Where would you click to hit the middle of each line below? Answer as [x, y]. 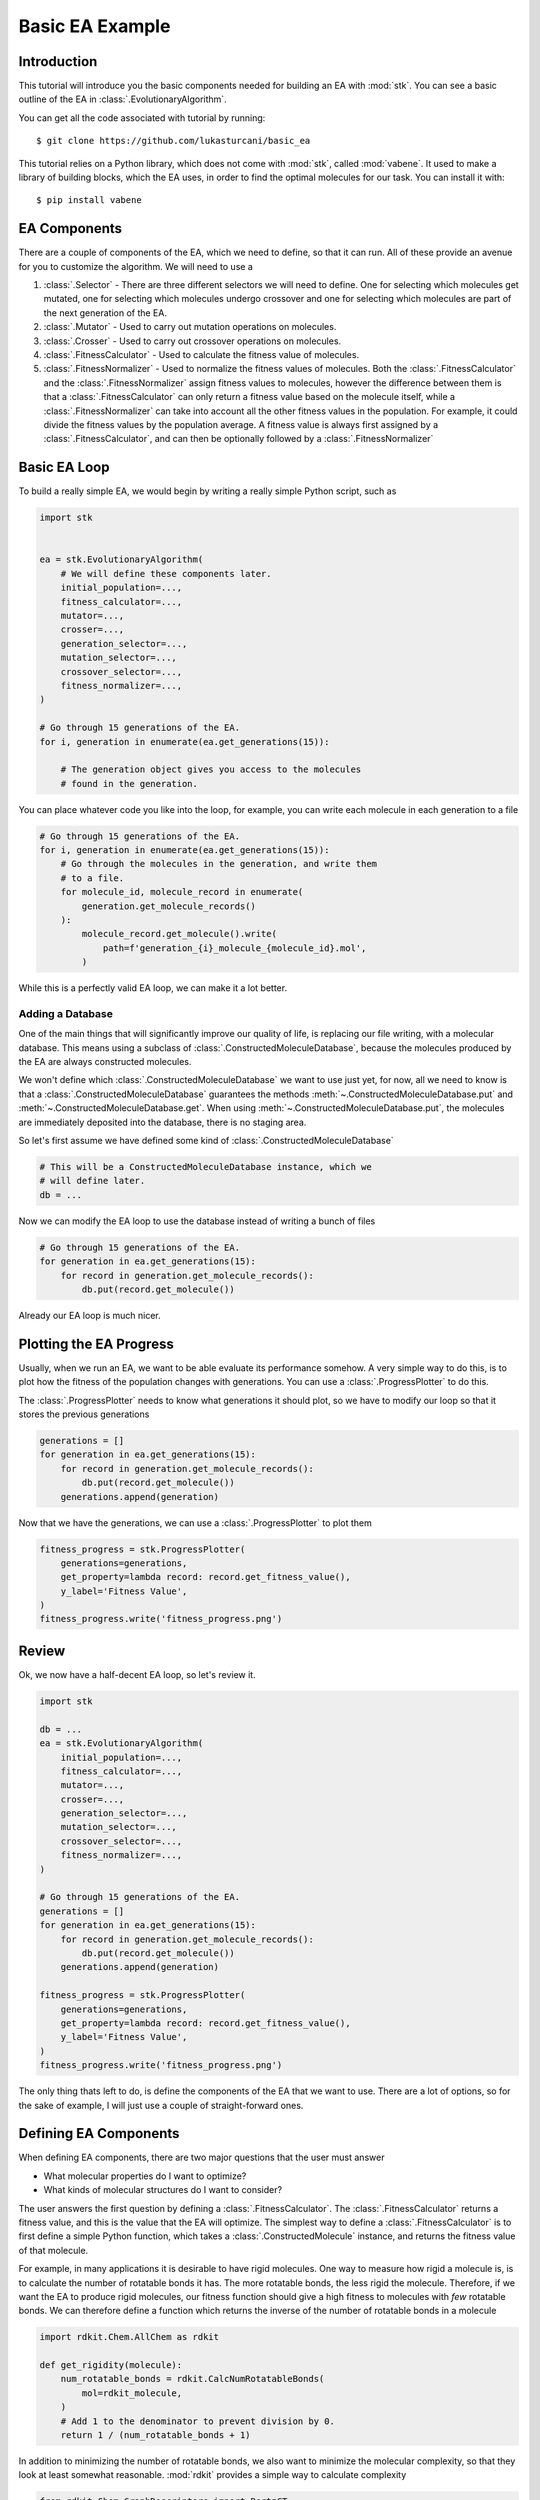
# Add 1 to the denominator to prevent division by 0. [197, 2421]
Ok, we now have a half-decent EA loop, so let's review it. [137, 1674]
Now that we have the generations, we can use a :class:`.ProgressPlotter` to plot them [195, 1522]
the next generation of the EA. [105, 312]
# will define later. [92, 1181]
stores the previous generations [84, 1414]
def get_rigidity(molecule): [111, 2365]
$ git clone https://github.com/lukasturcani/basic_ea [173, 141]
